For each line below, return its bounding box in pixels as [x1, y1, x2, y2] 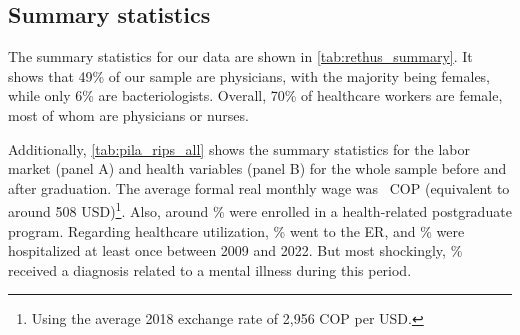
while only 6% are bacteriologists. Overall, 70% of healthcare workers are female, [8, 85, 503, 106]
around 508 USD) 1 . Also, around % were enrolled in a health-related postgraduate [8, 198, 512, 222]
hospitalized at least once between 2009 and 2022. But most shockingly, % [8, 240, 463, 261]
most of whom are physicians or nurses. [8, 104, 249, 125]
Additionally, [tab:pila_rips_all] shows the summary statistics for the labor [8, 138, 470, 159]
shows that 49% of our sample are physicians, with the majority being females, [8, 65, 491, 86]
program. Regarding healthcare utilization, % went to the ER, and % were [8, 220, 465, 241]
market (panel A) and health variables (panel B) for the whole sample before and [8, 158, 507, 179]
